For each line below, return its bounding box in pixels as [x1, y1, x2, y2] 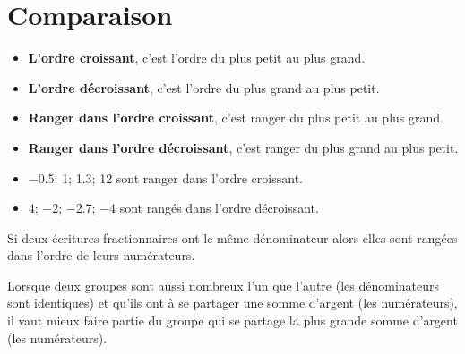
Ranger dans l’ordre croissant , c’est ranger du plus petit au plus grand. [28, 108, 443, 127]
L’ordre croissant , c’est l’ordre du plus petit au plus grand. [28, 48, 366, 67]
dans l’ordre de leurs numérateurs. [7, 246, 195, 265]
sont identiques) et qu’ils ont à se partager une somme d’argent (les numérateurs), [7, 293, 458, 312]
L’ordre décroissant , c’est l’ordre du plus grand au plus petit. [28, 78, 380, 97]
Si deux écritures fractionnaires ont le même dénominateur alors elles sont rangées [7, 228, 458, 247]
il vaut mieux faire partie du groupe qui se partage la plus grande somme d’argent [7, 311, 458, 330]
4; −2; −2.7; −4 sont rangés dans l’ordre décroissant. [28, 198, 319, 217]
